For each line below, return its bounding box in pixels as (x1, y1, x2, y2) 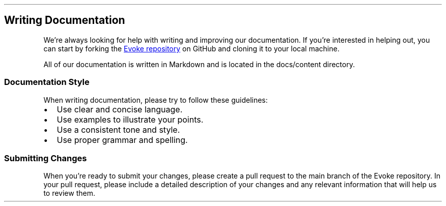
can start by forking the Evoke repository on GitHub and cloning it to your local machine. (43, 44, 340, 53)
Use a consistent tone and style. (57, 124, 180, 135)
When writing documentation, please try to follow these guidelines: (43, 95, 268, 104)
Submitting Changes (4, 153, 87, 163)
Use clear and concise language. (57, 104, 183, 114)
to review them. (43, 189, 95, 198)
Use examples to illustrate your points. (57, 114, 204, 125)
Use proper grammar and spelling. (57, 134, 188, 145)
